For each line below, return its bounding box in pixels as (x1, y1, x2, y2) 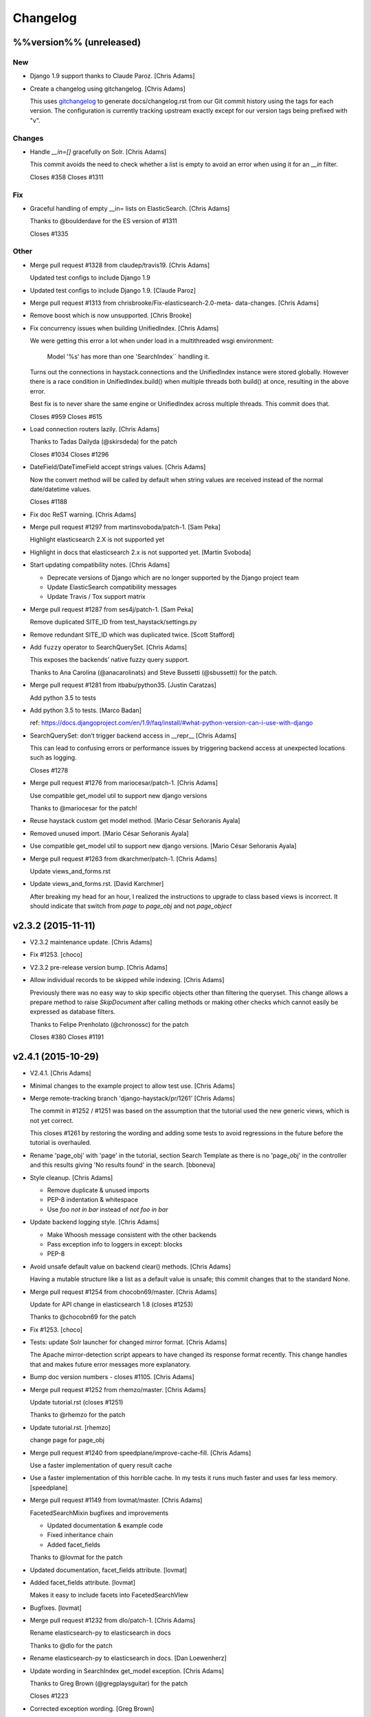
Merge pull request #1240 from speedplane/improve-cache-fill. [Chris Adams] (30, 1448, 251, 1457)
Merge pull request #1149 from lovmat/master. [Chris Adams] (30, 1496, 203, 1504)
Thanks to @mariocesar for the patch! (30, 804, 137, 812)
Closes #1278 (30, 766, 69, 774)
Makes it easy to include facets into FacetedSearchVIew (30, 1591, 189, 1600)
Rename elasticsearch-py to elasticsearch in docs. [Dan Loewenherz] (30, 1654, 227, 1662)
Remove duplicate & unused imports (47, 1186, 150, 1194)
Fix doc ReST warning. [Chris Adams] (30, 510, 137, 519)
